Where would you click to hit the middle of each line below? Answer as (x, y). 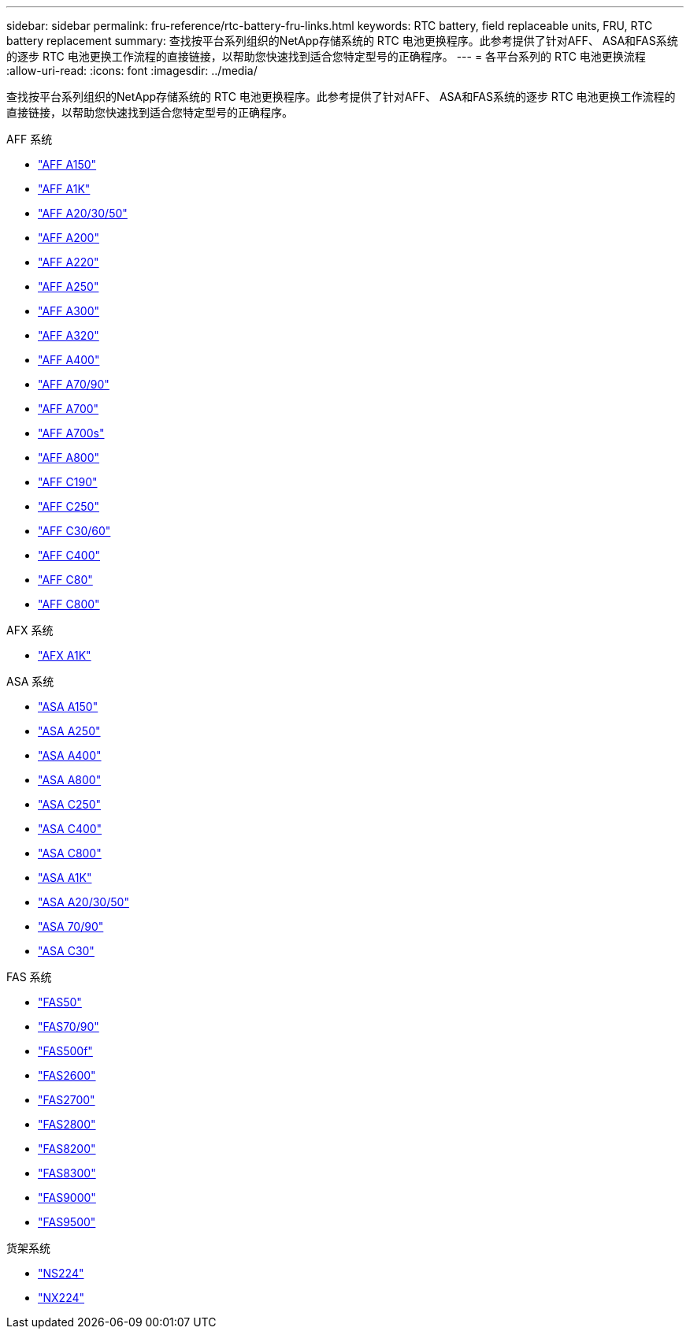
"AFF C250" (69, 506)
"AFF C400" (69, 555)
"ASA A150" (68, 707)
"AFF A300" (69, 311)
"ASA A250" (69, 731)
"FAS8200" (67, 1149)
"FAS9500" (67, 1222)
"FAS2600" (67, 1075)
